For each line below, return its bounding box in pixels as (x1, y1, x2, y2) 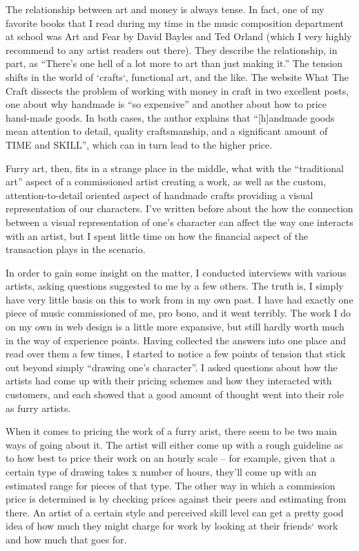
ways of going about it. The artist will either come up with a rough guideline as (6, 437, 343, 451)
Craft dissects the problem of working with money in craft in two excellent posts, (6, 83, 349, 97)
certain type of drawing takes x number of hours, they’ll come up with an (6, 465, 317, 478)
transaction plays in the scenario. (6, 242, 146, 256)
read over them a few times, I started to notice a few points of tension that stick (6, 346, 346, 361)
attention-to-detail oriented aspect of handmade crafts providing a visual (6, 187, 313, 202)
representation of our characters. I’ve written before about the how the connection (6, 201, 353, 216)
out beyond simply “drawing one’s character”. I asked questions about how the (6, 359, 338, 374)
